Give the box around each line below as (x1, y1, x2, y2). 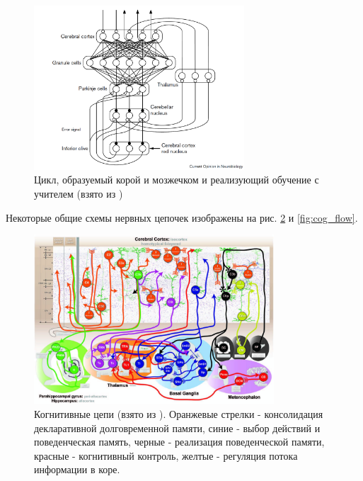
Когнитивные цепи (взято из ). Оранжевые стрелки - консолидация (34, 406, 323, 421)
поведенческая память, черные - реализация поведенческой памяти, (34, 434, 325, 449)
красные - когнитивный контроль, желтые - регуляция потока (34, 448, 298, 463)
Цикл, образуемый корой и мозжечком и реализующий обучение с (34, 172, 319, 187)
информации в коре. (34, 462, 120, 477)
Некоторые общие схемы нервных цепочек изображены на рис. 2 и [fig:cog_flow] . (6, 210, 358, 225)
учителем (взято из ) (34, 186, 123, 201)
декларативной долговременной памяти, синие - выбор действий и (34, 420, 321, 435)
